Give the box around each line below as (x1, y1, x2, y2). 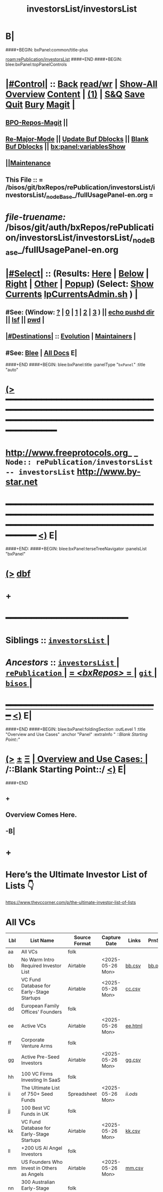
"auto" (5, 367, 18, 373)
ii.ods (125, 1090, 138, 1097)
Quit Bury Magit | (5, 99, 75, 110)
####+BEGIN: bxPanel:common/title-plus (5, 47, 89, 53)
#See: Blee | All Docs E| (5, 349, 77, 357)
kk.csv (125, 1128, 141, 1135)
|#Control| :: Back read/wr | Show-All (5, 79, 158, 89)
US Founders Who (21, 1158, 63, 1165)
